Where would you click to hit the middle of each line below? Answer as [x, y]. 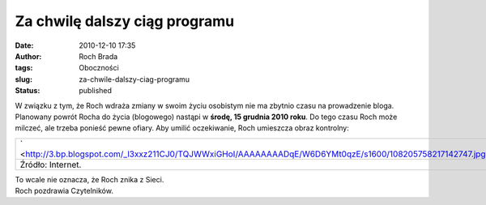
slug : [23, 79]
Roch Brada [98, 56]
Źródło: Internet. [51, 164]
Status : [28, 91]
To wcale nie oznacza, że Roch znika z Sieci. [90, 179]
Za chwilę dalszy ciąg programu [125, 21]
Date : [24, 45]
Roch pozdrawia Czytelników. [64, 191]
